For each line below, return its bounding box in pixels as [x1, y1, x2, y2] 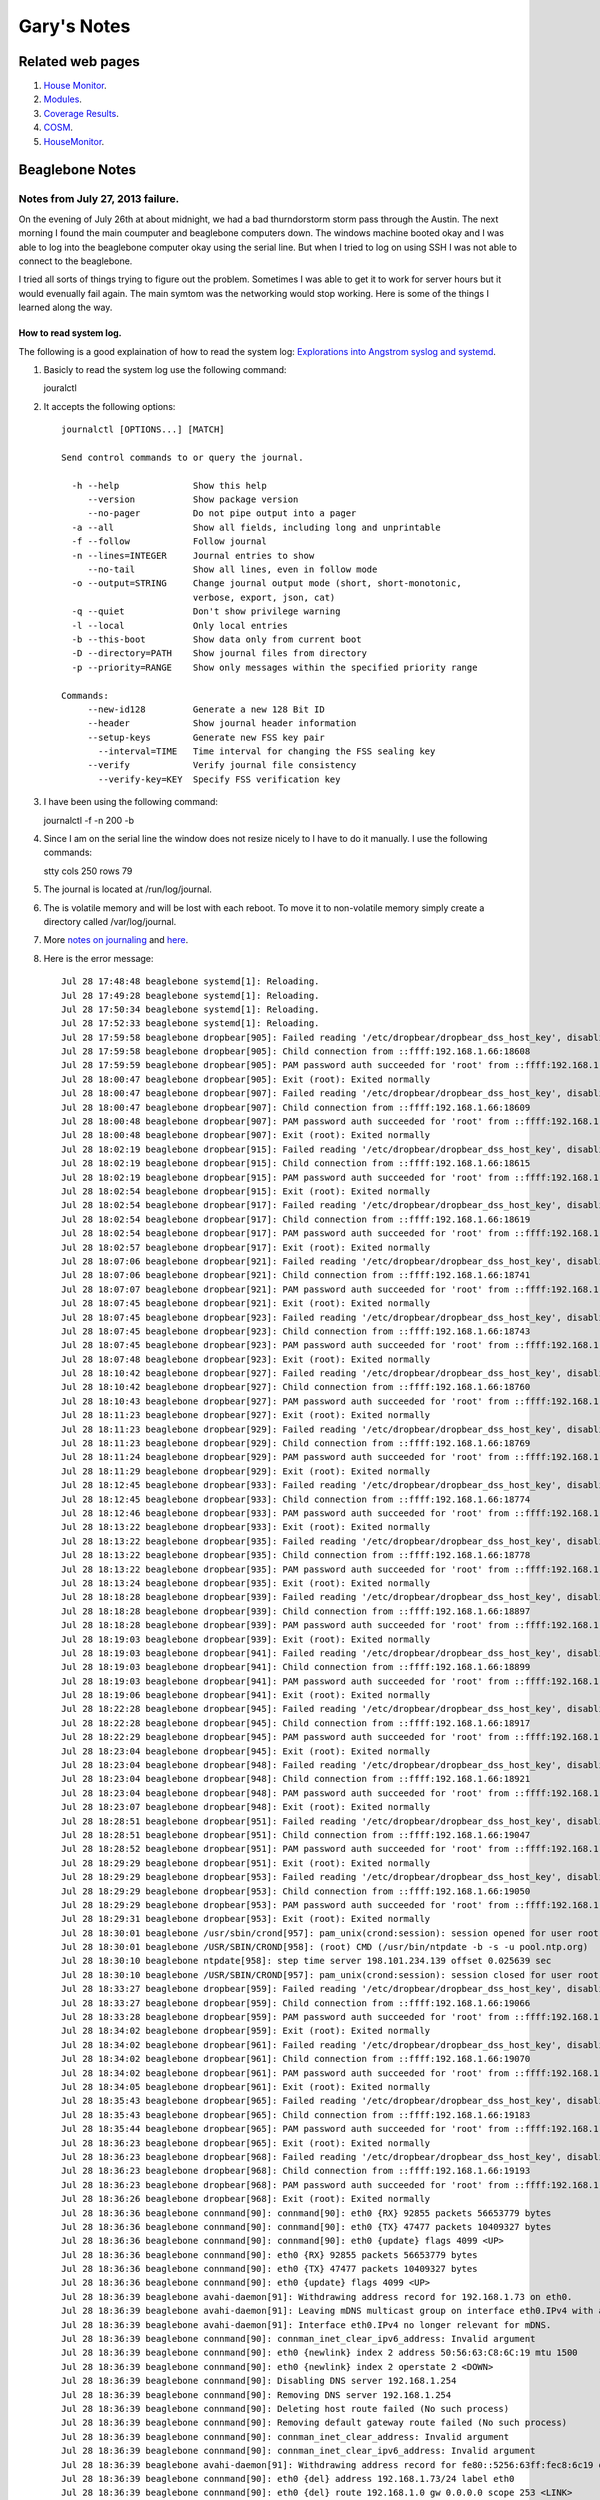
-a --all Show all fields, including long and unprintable [71, 521, 441, 533]
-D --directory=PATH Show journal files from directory [71, 648, 367, 659]
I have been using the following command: [43, 796, 219, 808]
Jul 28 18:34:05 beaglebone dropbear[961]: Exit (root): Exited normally [61, 2081, 431, 2092]
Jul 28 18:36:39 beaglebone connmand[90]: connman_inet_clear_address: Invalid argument [61, 2431, 510, 2442]
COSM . [43, 121, 74, 134]
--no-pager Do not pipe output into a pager [87, 508, 357, 519]
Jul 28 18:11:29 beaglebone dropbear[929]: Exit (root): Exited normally [61, 1465, 431, 1477]
